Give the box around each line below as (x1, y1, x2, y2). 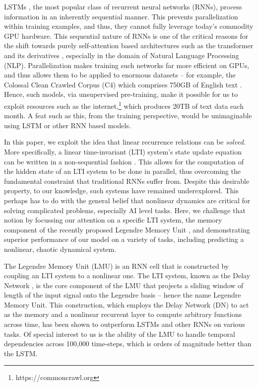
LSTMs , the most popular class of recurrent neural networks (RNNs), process (4, 1, 242, 11)
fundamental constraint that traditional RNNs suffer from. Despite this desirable (4, 175, 250, 186)
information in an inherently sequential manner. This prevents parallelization (4, 11, 238, 21)
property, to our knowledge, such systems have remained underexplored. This (4, 185, 239, 196)
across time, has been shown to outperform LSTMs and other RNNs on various (4, 319, 245, 329)
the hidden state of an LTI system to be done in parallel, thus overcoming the (4, 166, 241, 176)
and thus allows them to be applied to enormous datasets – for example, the (4, 70, 236, 80)
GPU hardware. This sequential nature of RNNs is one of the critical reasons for (4, 30, 249, 41)
